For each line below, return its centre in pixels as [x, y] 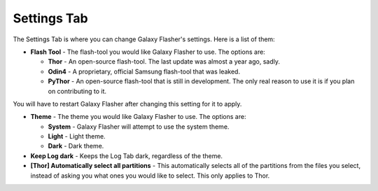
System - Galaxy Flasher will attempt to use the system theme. [139, 127]
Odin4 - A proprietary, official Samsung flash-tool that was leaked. [144, 71]
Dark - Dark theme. [76, 146]
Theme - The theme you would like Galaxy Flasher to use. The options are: [138, 117]
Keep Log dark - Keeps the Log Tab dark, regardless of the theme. [127, 156]
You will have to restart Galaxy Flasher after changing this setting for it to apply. [127, 104]
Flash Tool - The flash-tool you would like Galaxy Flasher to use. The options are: [148, 52]
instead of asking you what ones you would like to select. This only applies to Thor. [150, 176]
